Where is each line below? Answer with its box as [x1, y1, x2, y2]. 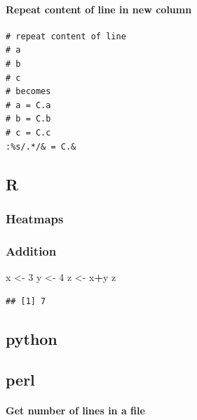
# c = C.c [6, 127, 51, 138]
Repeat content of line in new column [6, 1, 192, 16]
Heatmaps [6, 209, 64, 227]
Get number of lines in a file [6, 403, 145, 418]
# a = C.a [6, 100, 51, 110]
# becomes [6, 86, 51, 97]
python [6, 327, 57, 349]
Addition [6, 242, 57, 259]
